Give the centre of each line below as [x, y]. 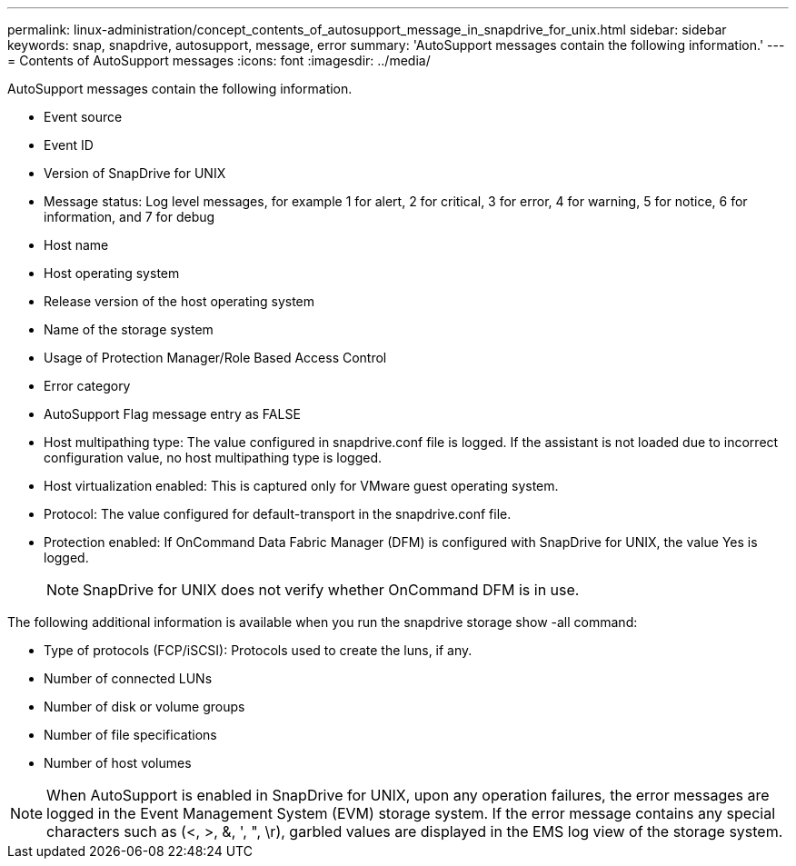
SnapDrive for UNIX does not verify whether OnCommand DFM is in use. [331, 590]
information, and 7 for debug [129, 217]
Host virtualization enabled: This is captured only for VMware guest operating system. [301, 486]
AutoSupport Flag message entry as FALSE [172, 414]
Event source [83, 117]
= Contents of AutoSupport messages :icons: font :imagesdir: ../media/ [219, 60]
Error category [87, 386]
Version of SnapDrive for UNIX [135, 173]
